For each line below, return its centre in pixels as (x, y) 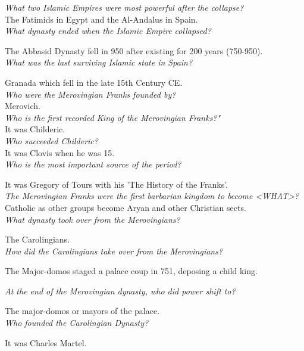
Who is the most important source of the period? (93, 164)
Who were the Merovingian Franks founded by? (90, 94)
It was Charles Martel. (46, 342)
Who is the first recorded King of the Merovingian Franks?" (113, 117)
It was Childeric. (35, 129)
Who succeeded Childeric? (51, 140)
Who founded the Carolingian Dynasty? (77, 323)
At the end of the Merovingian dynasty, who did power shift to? (120, 291)
